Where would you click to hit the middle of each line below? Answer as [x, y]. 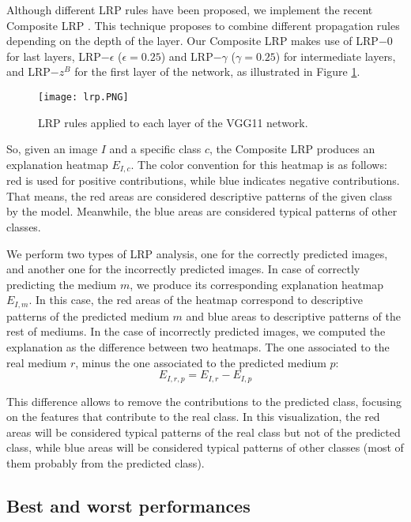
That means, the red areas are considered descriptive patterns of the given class [199, 195]
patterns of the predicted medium [88, 315]
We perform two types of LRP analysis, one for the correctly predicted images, [197, 253]
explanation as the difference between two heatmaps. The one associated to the [198, 347]
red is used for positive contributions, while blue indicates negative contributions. [203, 180]
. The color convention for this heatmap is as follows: [259, 164]
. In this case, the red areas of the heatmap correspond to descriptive [196, 300]
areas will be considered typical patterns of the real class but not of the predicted [204, 432]
